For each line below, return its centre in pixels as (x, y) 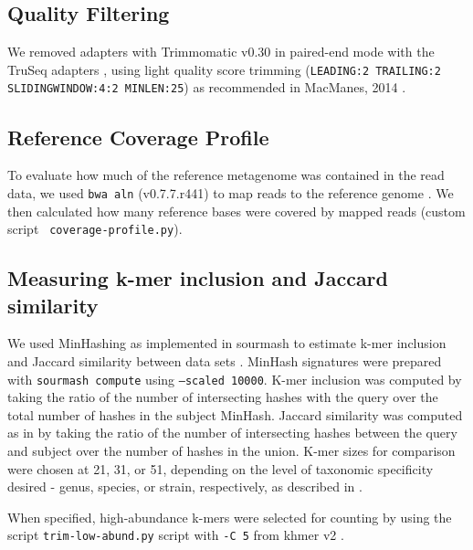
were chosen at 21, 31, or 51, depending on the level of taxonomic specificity (221, 468)
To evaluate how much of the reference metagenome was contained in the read (226, 175)
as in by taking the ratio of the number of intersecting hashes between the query (232, 433)
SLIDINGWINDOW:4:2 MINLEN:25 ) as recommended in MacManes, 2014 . (207, 87)
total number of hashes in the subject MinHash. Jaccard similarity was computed (235, 414)
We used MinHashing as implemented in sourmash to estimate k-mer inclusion (227, 343)
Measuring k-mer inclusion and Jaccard (198, 278)
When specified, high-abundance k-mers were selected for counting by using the (230, 517)
